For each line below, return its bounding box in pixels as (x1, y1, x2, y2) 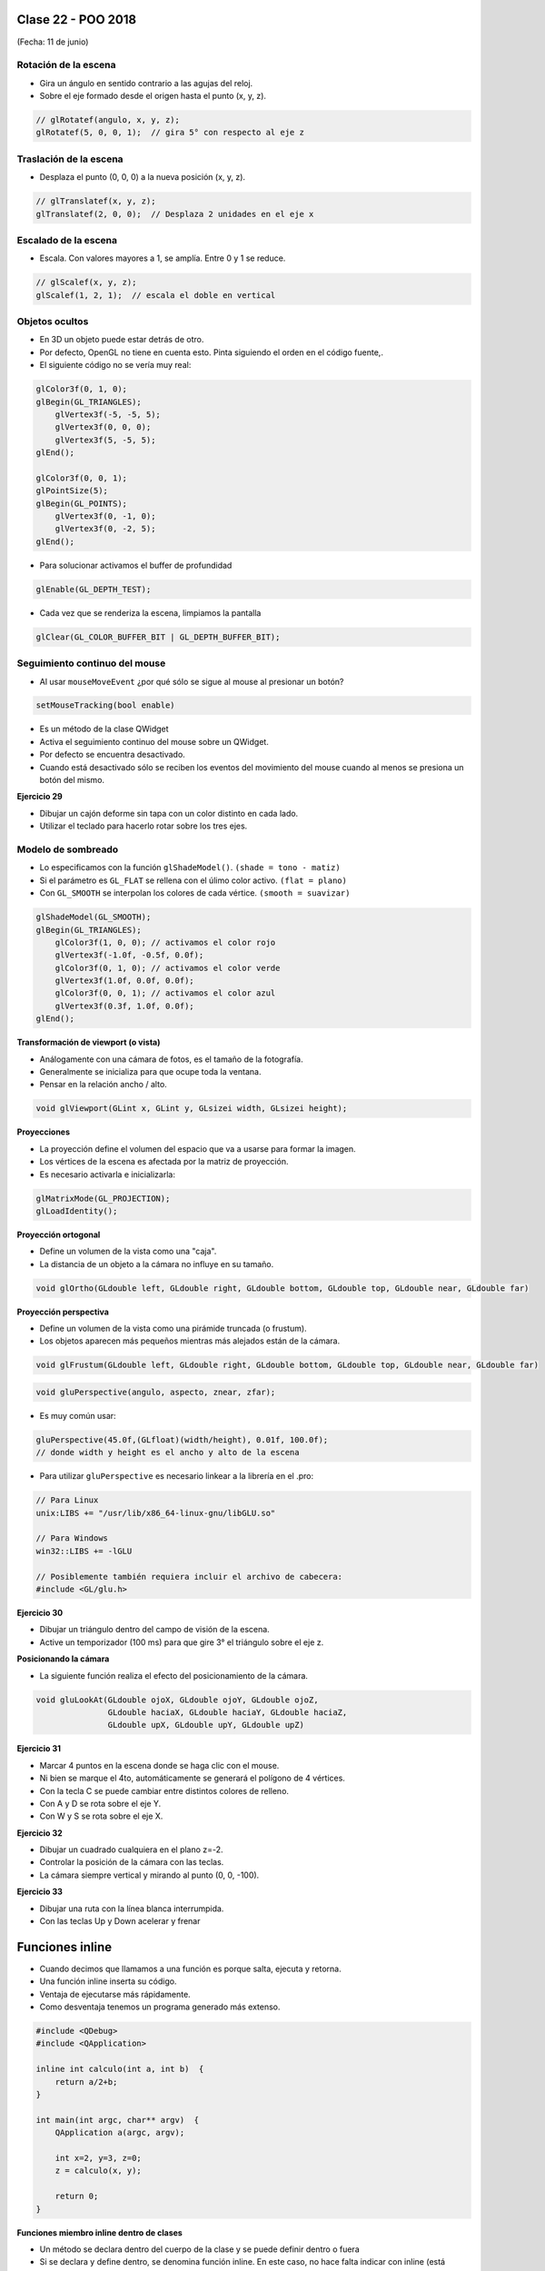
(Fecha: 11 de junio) (16, 36, 89, 47)
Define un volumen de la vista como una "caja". (39, 1245, 217, 1257)
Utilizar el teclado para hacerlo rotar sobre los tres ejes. (39, 820, 248, 831)
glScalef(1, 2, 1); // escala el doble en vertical (35, 290, 276, 300)
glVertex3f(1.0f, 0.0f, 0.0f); (54, 976, 194, 986)
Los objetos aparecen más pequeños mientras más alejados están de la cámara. (39, 1335, 341, 1346)
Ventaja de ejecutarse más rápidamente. (39, 1988, 191, 1999)
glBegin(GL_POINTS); (35, 498, 127, 509)
